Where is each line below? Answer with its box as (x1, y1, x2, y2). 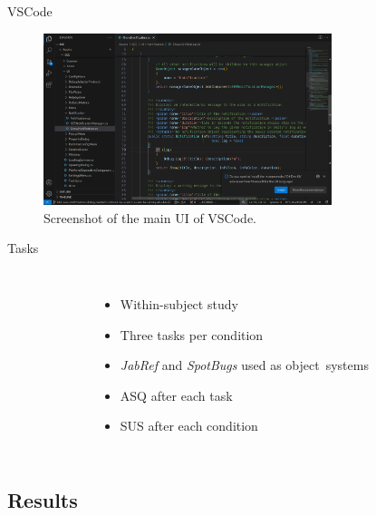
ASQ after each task (120, 385, 233, 404)
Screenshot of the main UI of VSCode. (43, 208, 257, 227)
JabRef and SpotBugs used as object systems (120, 355, 369, 375)
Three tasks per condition (120, 325, 264, 344)
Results (7, 486, 78, 514)
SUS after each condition (120, 416, 258, 435)
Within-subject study (120, 294, 238, 313)
